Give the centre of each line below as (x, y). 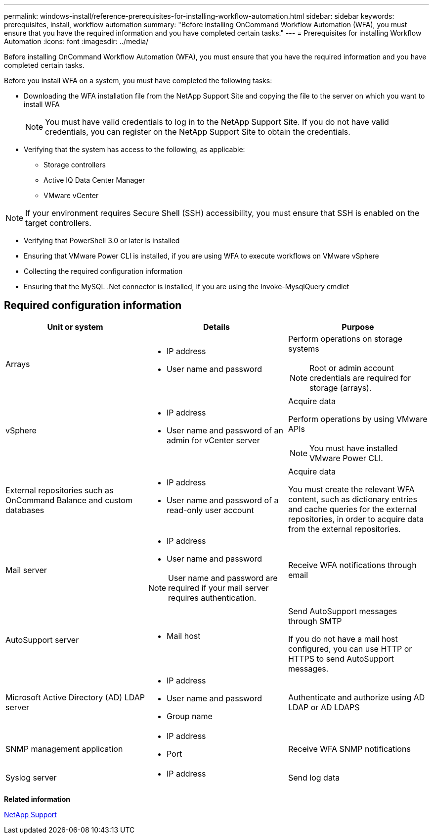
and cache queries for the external (352, 509)
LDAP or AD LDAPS (324, 707)
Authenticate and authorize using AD (356, 697)
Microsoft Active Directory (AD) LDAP (75, 697)
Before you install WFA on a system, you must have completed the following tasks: (138, 80)
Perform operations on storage (345, 339)
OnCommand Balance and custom (69, 500)
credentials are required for (360, 378)
